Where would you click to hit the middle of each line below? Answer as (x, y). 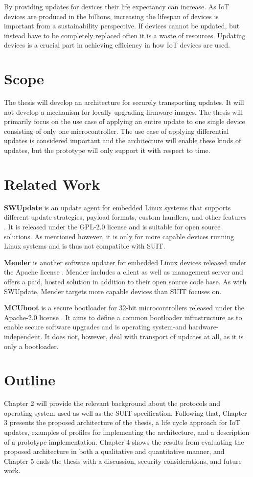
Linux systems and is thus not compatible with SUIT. (85, 246)
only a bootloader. (31, 346)
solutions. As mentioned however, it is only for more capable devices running (119, 236)
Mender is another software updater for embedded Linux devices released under (125, 262)
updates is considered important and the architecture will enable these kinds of (123, 140)
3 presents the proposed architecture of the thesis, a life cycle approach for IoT (122, 422)
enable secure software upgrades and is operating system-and (95, 327)
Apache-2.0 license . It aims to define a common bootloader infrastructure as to (123, 317)
